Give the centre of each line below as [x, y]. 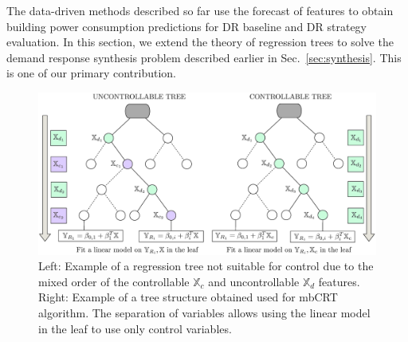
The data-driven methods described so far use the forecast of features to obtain [200, 10]
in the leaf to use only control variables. [135, 328]
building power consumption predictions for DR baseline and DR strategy [187, 26]
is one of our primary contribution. [91, 73]
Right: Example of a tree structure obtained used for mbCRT [188, 297]
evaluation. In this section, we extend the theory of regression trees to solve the [200, 42]
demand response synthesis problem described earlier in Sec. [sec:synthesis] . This [204, 57]
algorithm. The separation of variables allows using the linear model [204, 313]
